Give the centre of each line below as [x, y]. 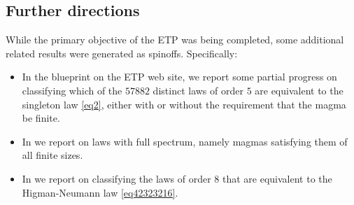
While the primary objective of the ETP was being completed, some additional [175, 40]
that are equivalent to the [277, 178]
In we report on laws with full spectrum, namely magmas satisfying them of [185, 141]
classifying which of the [72, 90]
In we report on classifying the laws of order [116, 178]
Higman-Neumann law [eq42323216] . [100, 192]
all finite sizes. [52, 155]
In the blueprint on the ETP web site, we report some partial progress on [179, 77]
